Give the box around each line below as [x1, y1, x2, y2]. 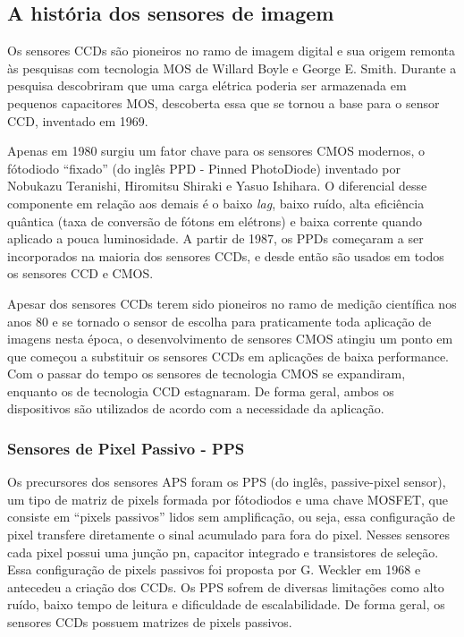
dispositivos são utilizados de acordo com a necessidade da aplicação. [7, 399, 384, 418]
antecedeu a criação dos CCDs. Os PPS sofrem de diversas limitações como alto [7, 577, 444, 596]
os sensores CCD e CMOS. [7, 264, 154, 283]
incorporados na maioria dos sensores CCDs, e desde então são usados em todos [7, 246, 444, 265]
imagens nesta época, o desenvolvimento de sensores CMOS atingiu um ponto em [7, 329, 453, 348]
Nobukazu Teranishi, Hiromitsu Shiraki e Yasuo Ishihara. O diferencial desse [7, 176, 427, 195]
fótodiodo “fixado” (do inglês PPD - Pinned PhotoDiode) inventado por [7, 158, 401, 177]
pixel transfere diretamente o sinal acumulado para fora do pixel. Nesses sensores [7, 525, 451, 544]
